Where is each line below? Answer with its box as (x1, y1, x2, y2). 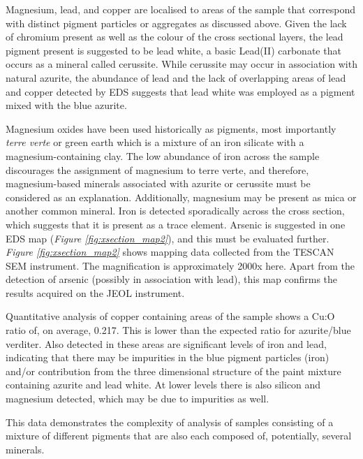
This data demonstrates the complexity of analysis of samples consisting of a (6, 414, 334, 429)
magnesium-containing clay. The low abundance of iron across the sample (6, 148, 320, 163)
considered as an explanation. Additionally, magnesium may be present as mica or (6, 189, 357, 204)
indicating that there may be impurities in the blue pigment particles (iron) (6, 350, 329, 365)
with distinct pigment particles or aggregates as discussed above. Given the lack (6, 15, 347, 30)
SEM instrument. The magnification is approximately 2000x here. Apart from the (6, 258, 355, 272)
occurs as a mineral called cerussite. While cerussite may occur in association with (6, 57, 357, 71)
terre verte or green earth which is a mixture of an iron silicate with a (6, 135, 304, 150)
